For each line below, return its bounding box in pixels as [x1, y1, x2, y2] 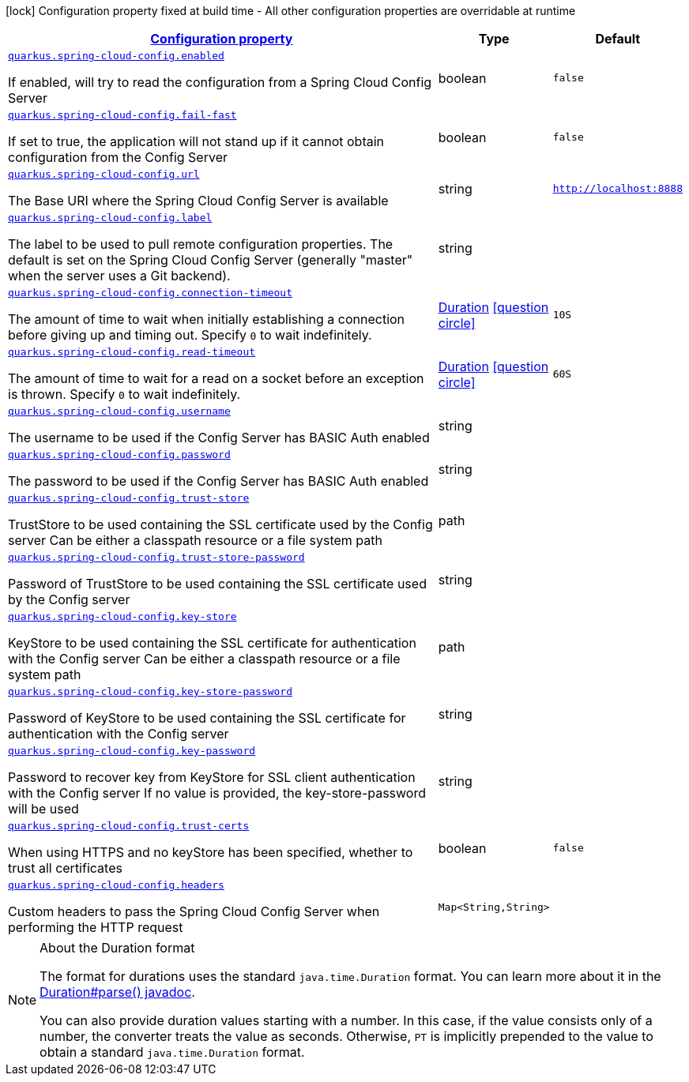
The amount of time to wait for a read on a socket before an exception [8, 370, 424, 386]
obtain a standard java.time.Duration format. [40, 1044, 305, 1060]
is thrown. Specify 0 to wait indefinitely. [8, 386, 241, 402]
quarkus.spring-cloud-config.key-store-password [8, 686, 293, 697]
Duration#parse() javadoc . [40, 984, 195, 1000]
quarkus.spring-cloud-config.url [8, 168, 200, 180]
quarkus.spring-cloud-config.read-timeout [8, 346, 256, 358]
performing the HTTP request [8, 919, 183, 935]
